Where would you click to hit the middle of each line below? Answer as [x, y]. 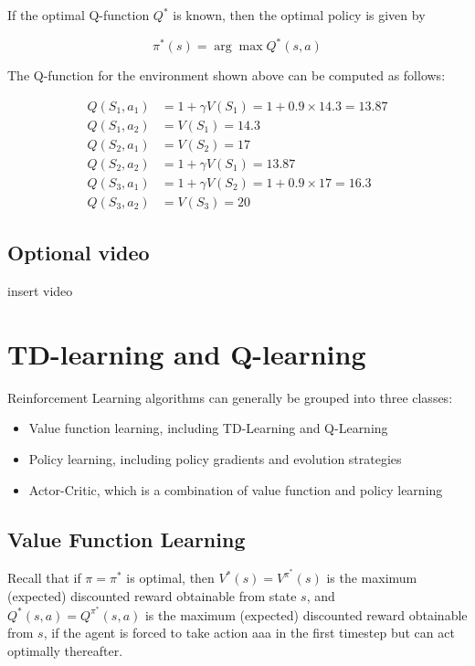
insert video [40, 291]
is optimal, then [170, 578]
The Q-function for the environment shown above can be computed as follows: [227, 75]
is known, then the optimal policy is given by [299, 15]
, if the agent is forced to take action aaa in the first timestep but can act [249, 633]
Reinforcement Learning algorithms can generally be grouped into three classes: [230, 397]
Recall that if [44, 578]
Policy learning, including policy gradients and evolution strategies [215, 458]
